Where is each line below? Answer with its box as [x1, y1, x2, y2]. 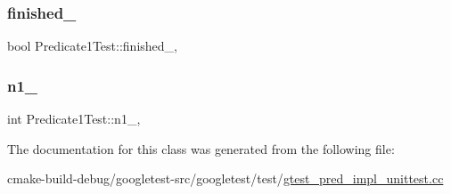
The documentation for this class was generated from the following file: [7, 139, 395, 158]
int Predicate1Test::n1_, [7, 109, 141, 128]
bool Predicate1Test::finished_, [7, 36, 177, 55]
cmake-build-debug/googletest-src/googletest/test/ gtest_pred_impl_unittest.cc [7, 169, 444, 188]
